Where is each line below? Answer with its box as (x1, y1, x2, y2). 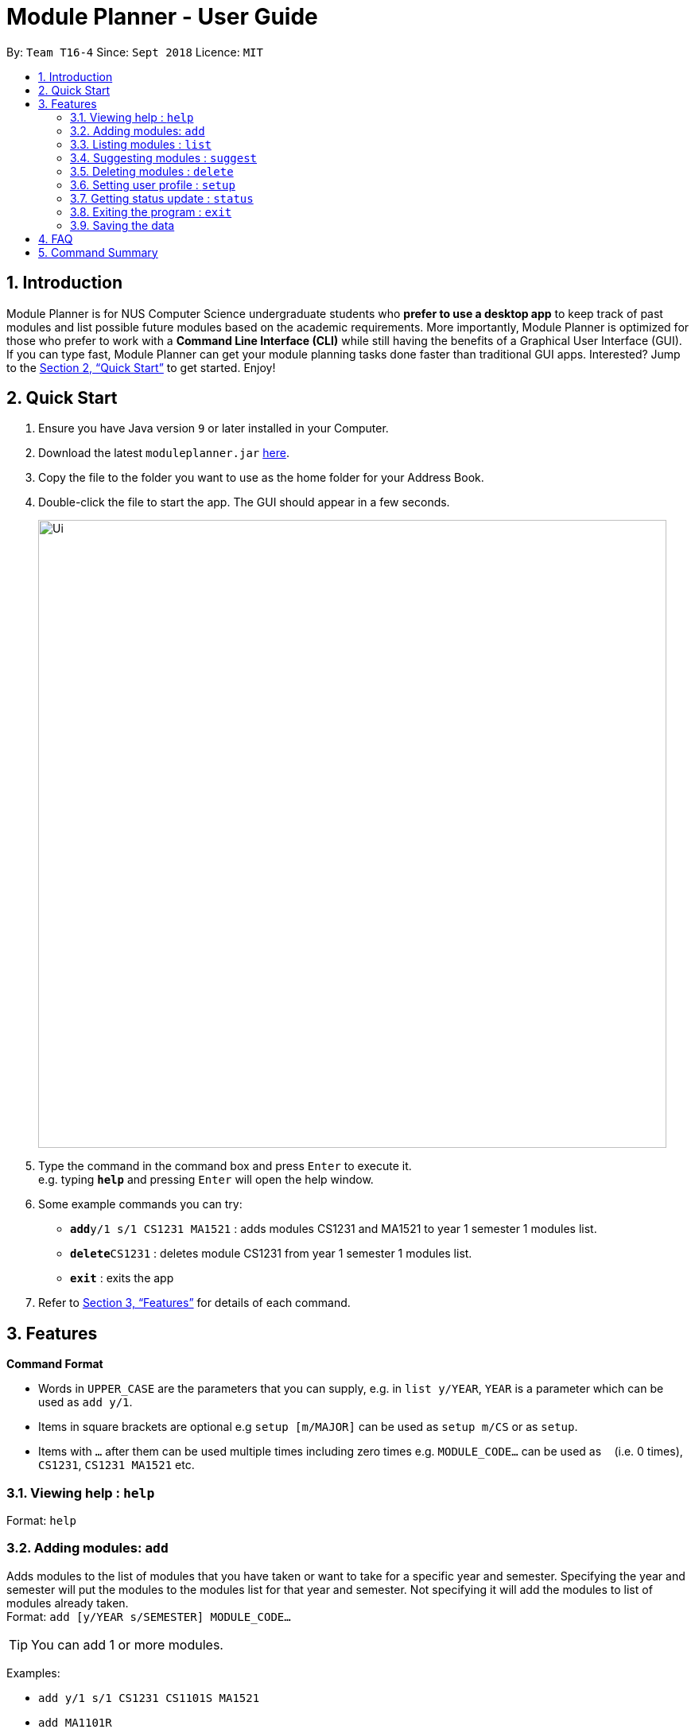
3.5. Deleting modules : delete (70, 164, 234, 178)
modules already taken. (6, 1595, 129, 1610)
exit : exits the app (70, 1271, 174, 1285)
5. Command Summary (38, 245, 158, 259)
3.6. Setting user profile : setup (70, 177, 235, 192)
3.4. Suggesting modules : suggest (70, 150, 258, 165)
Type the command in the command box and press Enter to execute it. (38, 1159, 412, 1173)
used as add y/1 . (38, 1395, 133, 1409)
